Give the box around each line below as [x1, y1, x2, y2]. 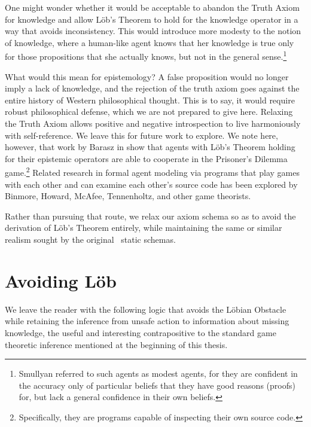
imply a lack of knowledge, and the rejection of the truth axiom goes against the [5, 82, 300, 94]
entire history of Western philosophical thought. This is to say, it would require [5, 93, 295, 106]
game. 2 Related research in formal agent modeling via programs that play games [5, 164, 300, 179]
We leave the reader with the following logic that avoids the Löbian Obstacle [5, 303, 286, 315]
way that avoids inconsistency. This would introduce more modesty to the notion [5, 25, 301, 37]
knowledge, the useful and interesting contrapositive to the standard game [5, 326, 276, 338]
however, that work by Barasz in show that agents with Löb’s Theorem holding [5, 141, 295, 153]
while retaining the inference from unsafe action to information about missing [5, 315, 289, 327]
